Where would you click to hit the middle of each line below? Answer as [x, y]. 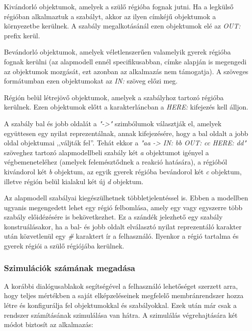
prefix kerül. [22, 35]
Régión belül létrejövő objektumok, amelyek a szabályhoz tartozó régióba [114, 97]
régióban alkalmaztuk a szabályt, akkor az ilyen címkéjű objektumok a [110, 16]
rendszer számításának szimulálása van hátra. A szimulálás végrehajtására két [121, 315]
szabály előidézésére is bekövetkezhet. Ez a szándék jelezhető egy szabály [113, 217]
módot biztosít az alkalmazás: [49, 324]
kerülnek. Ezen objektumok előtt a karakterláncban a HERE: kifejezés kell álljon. [126, 107]
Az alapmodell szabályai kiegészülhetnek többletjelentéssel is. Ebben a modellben [126, 198]
